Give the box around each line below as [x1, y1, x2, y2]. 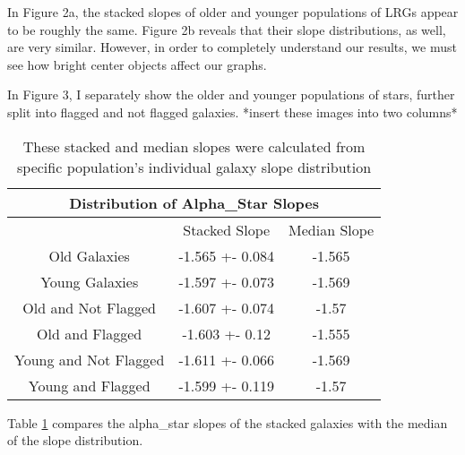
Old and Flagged [37, 322, 142, 344]
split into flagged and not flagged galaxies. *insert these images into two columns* [7, 102, 458, 121]
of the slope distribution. [7, 431, 143, 450]
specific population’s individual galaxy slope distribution [17, 156, 372, 177]
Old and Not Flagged [22, 296, 157, 318]
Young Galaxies [40, 270, 139, 292]
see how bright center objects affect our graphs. [7, 55, 267, 73]
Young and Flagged [28, 374, 151, 396]
